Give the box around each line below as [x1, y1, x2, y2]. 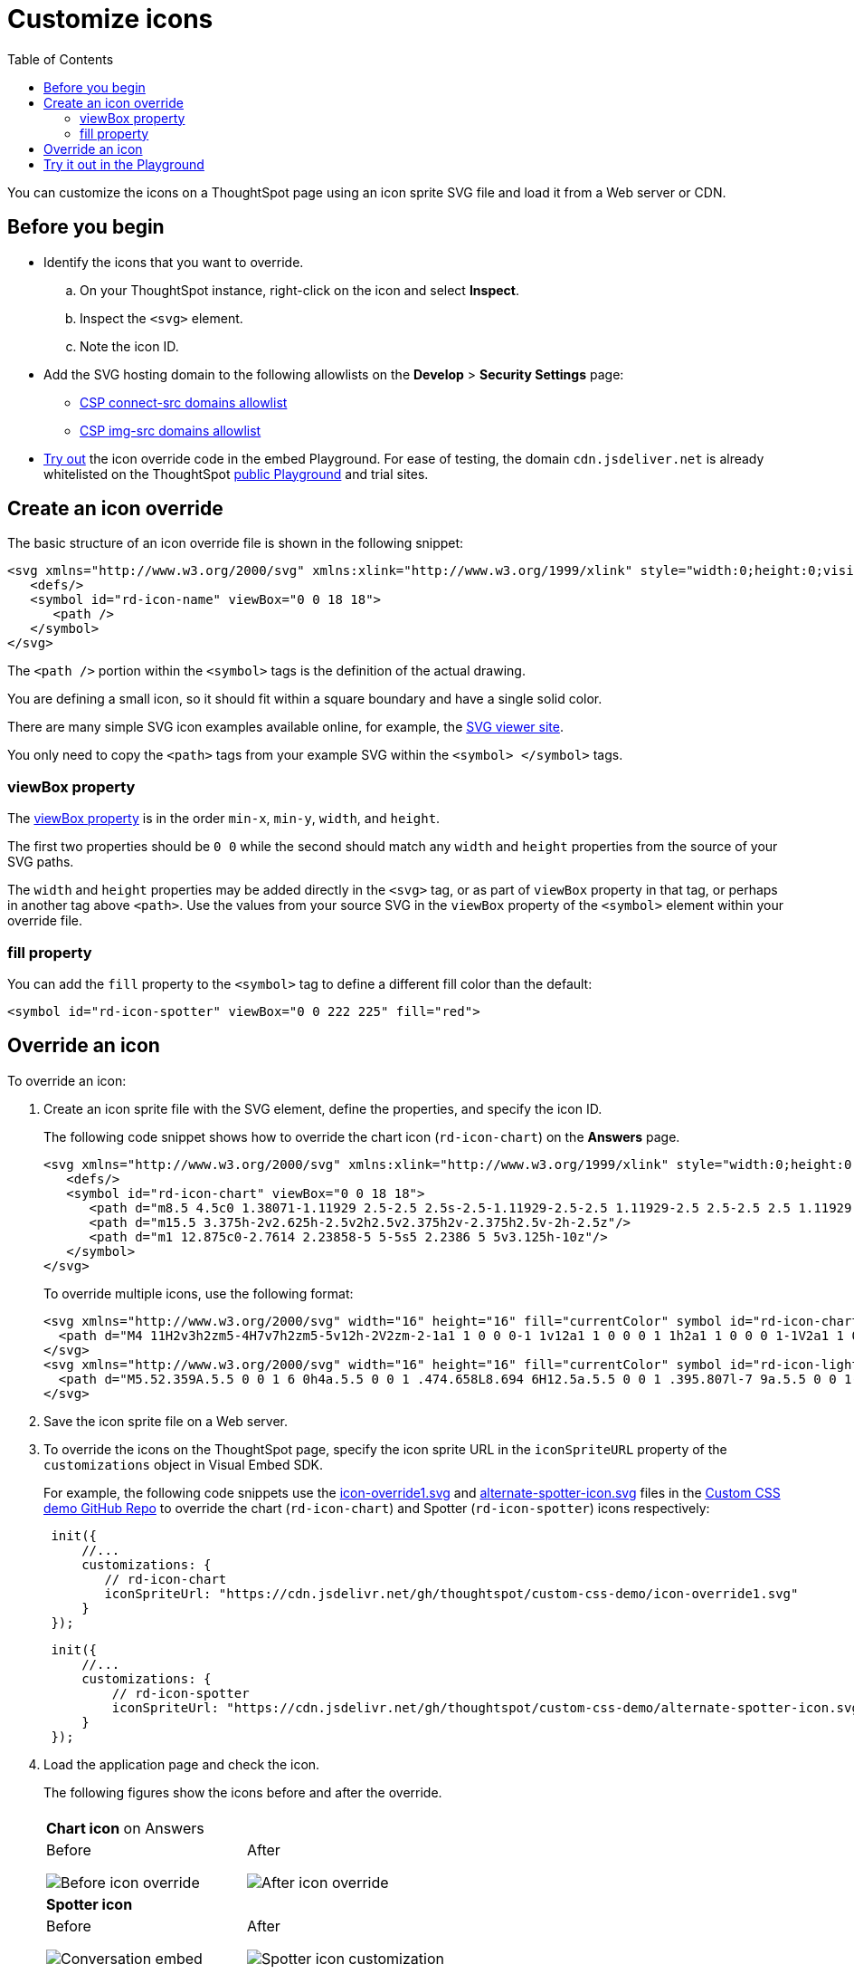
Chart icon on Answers [46, 1818, 204, 1837]
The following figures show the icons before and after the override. [43, 1784, 442, 1800]
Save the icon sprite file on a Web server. [43, 1413, 289, 1429]
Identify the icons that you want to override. [43, 254, 304, 270]
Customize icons [7, 4, 213, 34]
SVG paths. [7, 854, 74, 870]
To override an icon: [7, 1072, 127, 1088]
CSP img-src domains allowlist [80, 422, 261, 438]
